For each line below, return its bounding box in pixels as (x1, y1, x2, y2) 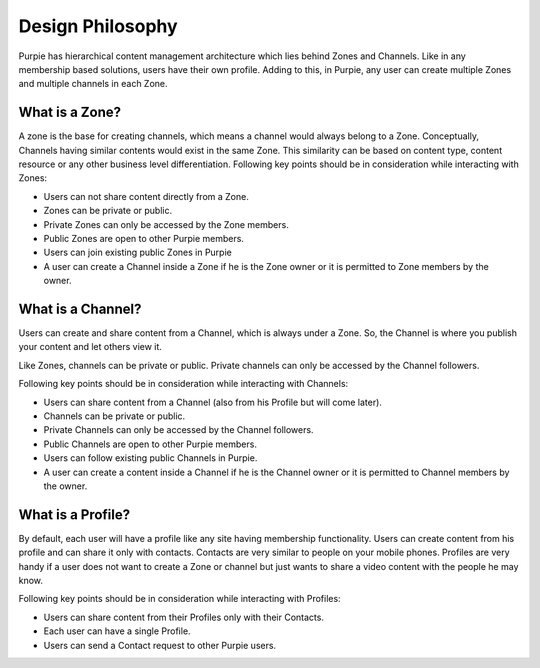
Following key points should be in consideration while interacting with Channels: (18, 378, 349, 390)
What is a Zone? (18, 104, 122, 121)
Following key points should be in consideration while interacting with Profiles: (18, 593, 341, 605)
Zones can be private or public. (43, 205, 173, 217)
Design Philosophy (18, 15, 179, 37)
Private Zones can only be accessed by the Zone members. (43, 218, 289, 230)
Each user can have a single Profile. (43, 625, 191, 637)
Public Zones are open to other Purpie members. (43, 232, 245, 244)
